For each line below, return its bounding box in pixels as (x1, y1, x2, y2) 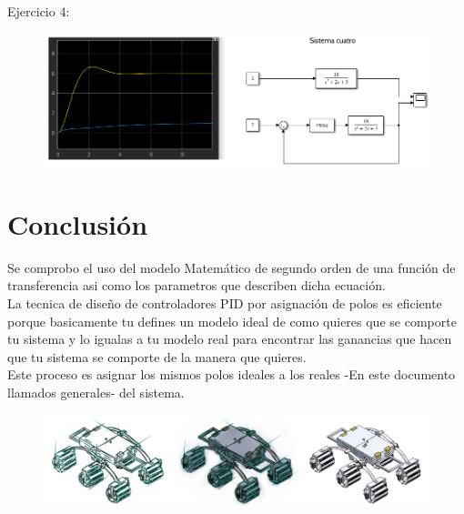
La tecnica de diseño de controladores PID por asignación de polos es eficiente (7, 294, 442, 313)
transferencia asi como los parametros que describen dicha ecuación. (7, 276, 386, 295)
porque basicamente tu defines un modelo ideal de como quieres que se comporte (7, 311, 457, 330)
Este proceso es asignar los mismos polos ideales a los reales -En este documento (7, 365, 456, 384)
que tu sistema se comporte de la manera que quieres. (7, 347, 307, 366)
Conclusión (7, 205, 148, 242)
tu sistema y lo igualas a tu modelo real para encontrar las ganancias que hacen (7, 329, 452, 348)
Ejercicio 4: (7, 2, 70, 20)
